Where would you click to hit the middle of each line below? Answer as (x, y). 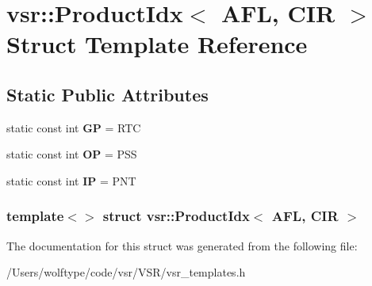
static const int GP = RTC (74, 127)
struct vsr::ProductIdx (176, 216)
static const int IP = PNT (71, 180)
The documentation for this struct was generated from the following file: (182, 245)
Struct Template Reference (157, 44)
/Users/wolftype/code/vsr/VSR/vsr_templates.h (126, 272)
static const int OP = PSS (72, 154)
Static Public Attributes (107, 94)
